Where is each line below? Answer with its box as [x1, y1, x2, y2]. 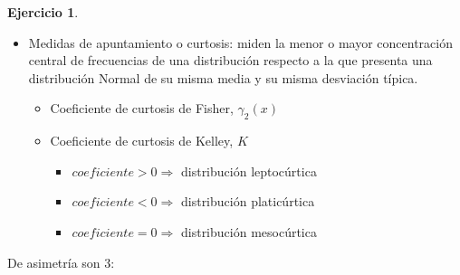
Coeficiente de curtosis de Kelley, [50, 131, 234, 150]
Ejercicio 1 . [7, 3, 79, 21]
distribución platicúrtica [180, 192, 315, 211]
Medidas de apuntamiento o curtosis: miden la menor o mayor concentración [28, 33, 453, 52]
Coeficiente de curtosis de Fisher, [50, 99, 234, 118]
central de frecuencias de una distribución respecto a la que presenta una [28, 51, 433, 70]
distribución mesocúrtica [180, 222, 317, 241]
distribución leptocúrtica [180, 161, 317, 180]
